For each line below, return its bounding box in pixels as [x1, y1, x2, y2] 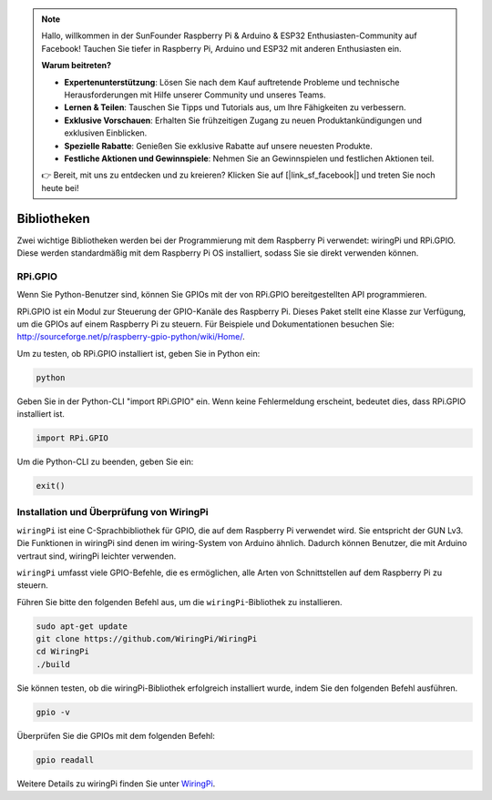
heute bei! [41, 182, 79, 193]
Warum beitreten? [41, 60, 112, 71]
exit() [36, 481, 66, 491]
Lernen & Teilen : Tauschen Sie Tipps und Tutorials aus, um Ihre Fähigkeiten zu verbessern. [64, 102, 406, 113]
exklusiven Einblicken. [64, 127, 148, 138]
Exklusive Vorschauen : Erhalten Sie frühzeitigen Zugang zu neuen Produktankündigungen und [64, 115, 423, 126]
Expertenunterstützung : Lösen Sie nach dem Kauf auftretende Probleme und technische [64, 76, 400, 87]
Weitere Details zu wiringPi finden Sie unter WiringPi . [16, 778, 216, 789]
